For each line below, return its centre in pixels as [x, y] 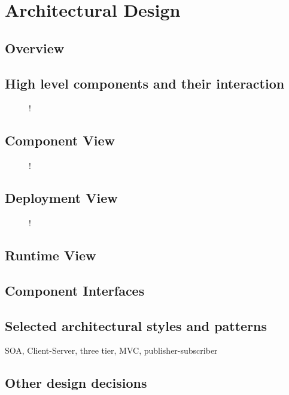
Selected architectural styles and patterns [136, 325]
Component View [60, 140]
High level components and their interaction [145, 83]
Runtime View [51, 255]
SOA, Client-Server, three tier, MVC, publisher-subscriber [111, 350]
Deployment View [61, 198]
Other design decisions [76, 383]
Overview [35, 48]
